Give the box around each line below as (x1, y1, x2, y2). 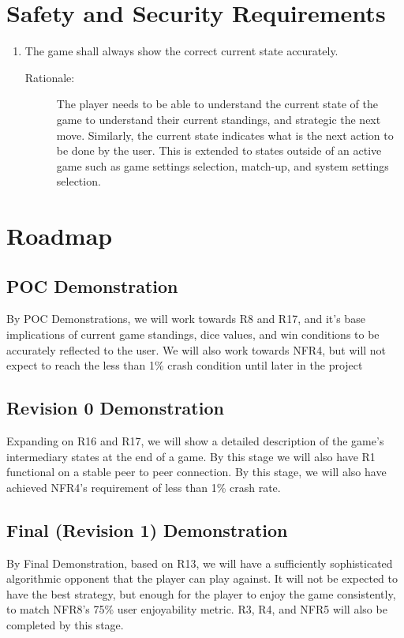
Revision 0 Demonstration (6, 396, 224, 420)
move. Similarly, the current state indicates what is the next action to (56, 126, 394, 143)
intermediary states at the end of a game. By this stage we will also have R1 (6, 448, 376, 464)
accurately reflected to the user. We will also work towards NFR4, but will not (6, 341, 387, 358)
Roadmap (6, 220, 113, 252)
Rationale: (24, 69, 75, 85)
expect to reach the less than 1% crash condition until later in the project (6, 357, 363, 373)
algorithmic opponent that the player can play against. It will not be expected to (6, 570, 398, 587)
